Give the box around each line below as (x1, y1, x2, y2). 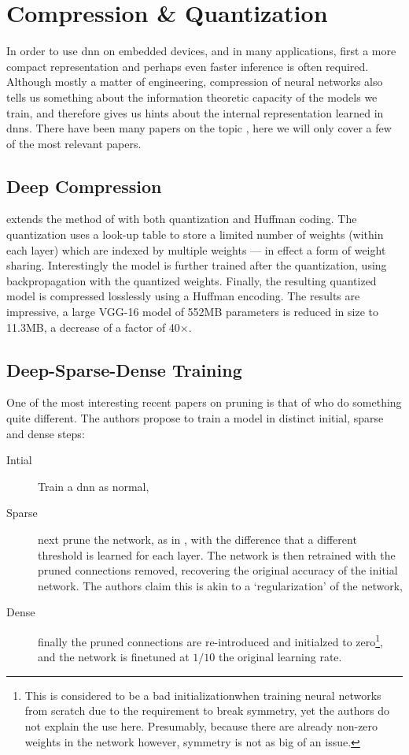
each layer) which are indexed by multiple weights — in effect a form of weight (6, 241, 386, 258)
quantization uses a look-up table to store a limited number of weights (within (6, 226, 384, 243)
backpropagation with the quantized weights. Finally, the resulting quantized (6, 272, 377, 288)
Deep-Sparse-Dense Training (6, 357, 242, 381)
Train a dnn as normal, (38, 478, 149, 494)
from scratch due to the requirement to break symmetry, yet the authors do (24, 702, 390, 719)
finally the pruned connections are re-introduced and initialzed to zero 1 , (38, 630, 384, 649)
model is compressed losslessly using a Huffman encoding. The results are (6, 288, 360, 304)
